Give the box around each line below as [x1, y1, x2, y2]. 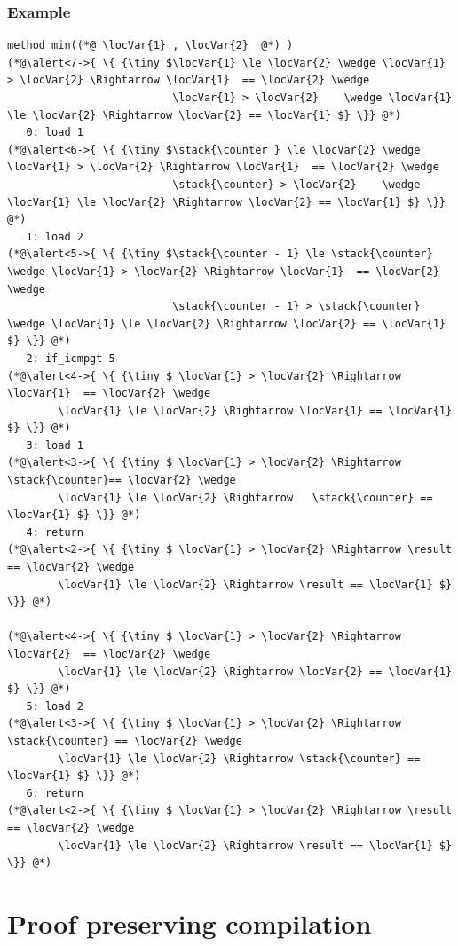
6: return [26, 786, 83, 800]
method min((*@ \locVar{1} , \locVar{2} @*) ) [7, 39, 294, 52]
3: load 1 [26, 438, 83, 452]
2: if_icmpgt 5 [26, 351, 115, 365]
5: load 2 [26, 699, 83, 713]
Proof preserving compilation [7, 904, 372, 941]
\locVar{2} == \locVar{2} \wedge [7, 648, 211, 660]
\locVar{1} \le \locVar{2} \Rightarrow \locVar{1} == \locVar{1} [58, 404, 453, 417]
